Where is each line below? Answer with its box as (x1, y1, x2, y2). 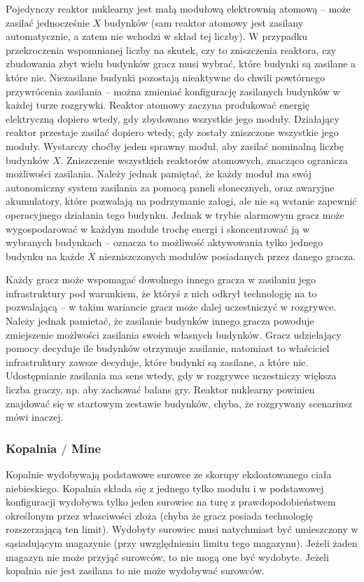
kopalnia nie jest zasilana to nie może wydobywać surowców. (6, 563, 265, 578)
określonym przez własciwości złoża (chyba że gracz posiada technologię (6, 508, 313, 522)
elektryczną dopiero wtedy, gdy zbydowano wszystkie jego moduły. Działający (6, 111, 339, 126)
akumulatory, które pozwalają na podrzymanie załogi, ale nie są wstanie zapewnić (6, 194, 357, 208)
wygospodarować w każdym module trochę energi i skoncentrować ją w (6, 221, 310, 236)
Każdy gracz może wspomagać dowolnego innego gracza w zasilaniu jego (6, 272, 316, 287)
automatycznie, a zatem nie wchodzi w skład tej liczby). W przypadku (6, 29, 308, 43)
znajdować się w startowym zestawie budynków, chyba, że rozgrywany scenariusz (6, 395, 353, 410)
